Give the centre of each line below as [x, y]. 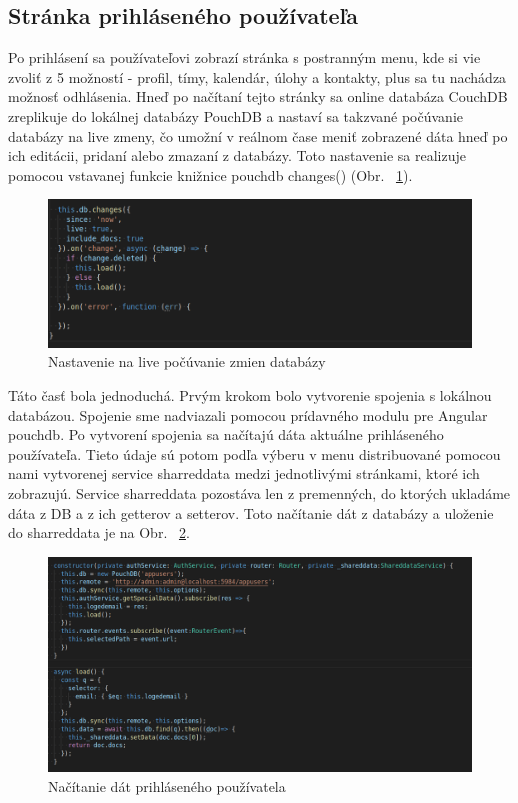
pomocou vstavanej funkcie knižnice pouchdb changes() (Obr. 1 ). [210, 174]
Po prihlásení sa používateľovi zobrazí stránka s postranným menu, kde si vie [244, 57]
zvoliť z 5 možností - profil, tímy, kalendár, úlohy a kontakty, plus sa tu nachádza [257, 76]
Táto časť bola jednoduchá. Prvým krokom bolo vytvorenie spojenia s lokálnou [250, 394]
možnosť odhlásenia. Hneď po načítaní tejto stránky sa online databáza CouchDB [258, 96]
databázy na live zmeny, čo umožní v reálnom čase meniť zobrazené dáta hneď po [258, 135]
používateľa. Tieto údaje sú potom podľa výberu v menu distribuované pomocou [254, 453]
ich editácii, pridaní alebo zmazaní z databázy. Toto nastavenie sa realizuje [237, 155]
